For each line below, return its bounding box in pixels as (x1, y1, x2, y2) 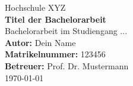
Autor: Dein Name (5, 36, 76, 48)
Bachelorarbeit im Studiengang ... (5, 24, 128, 37)
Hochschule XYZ (5, 1, 66, 13)
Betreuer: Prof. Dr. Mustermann (5, 59, 129, 72)
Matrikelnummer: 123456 (5, 48, 106, 60)
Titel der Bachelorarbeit (5, 13, 106, 25)
